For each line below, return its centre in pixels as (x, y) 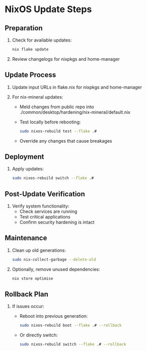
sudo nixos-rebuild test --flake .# (58, 131)
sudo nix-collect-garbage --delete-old (54, 259)
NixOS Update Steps (48, 9)
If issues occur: (28, 306)
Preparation (24, 28)
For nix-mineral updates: (38, 97)
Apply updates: (28, 169)
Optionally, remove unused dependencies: (56, 269)
